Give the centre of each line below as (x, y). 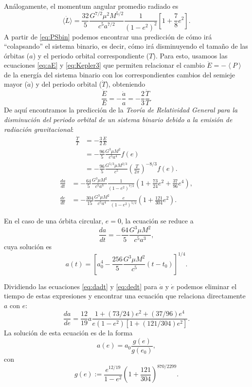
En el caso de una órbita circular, (54, 221)
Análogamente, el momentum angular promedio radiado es (91, 6)
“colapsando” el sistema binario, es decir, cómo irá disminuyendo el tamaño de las (126, 46)
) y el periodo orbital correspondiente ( (91, 55)
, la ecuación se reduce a (157, 221)
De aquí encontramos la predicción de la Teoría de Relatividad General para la (121, 110)
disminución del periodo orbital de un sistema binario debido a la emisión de (118, 119)
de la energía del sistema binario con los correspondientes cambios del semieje (120, 74)
